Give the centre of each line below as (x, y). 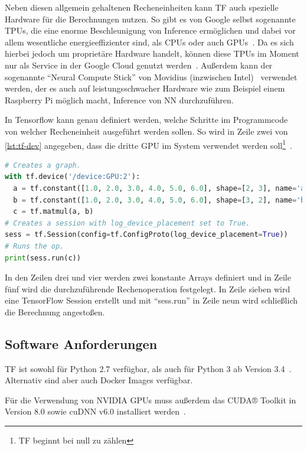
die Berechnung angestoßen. (55, 312)
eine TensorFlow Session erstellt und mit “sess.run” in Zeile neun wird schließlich (151, 300)
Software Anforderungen (81, 343)
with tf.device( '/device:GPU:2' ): (73, 177)
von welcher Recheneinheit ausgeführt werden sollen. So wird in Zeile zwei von (146, 131)
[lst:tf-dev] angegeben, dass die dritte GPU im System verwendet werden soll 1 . (148, 144)
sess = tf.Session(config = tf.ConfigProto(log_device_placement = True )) (146, 235)
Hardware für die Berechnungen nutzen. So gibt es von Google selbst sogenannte (150, 19)
